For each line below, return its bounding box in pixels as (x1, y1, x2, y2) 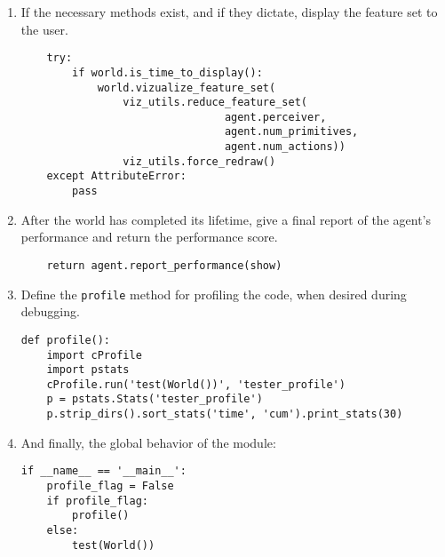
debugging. (20, 302, 80, 321)
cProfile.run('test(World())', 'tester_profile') (46, 378, 346, 391)
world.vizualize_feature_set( (97, 81, 276, 94)
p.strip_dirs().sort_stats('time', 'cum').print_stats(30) (46, 408, 403, 421)
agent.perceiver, (224, 110, 327, 123)
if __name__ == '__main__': (20, 465, 187, 478)
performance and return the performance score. (20, 227, 278, 246)
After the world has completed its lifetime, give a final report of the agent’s (20, 210, 431, 228)
